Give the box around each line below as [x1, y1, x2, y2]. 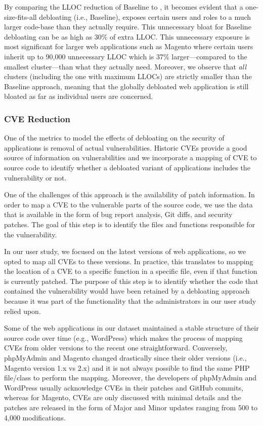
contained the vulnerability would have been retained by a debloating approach [4, 286, 250, 296]
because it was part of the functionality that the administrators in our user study [4, 296, 256, 306]
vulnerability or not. [4, 172, 67, 183]
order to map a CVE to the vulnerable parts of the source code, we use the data [4, 199, 253, 209]
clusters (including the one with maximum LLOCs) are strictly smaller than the [4, 71, 252, 82]
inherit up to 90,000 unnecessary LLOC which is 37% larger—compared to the [4, 51, 247, 61]
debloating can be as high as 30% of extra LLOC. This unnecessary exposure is [4, 31, 250, 42]
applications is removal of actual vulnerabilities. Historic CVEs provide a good [4, 142, 247, 153]
